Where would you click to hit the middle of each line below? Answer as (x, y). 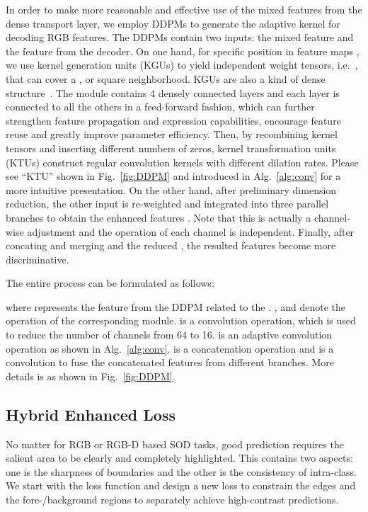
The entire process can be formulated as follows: (110, 283)
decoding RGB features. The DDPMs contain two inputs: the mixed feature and (180, 37)
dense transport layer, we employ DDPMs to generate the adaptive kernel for (173, 23)
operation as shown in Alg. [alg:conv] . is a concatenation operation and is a (170, 348)
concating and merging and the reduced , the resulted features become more (171, 245)
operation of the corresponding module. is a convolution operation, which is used (181, 320)
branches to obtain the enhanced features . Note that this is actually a (159, 217)
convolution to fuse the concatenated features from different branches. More (170, 362)
